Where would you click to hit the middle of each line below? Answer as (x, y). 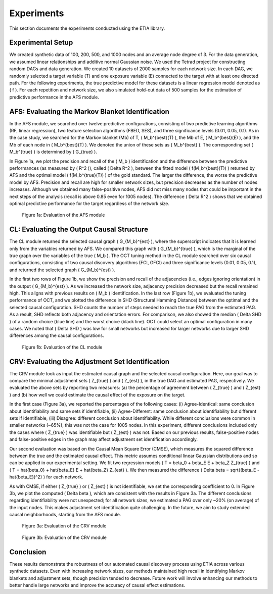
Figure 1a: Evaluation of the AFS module (63, 215)
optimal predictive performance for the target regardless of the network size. (89, 204)
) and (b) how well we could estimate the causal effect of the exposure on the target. (97, 394)
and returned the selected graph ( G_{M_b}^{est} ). (62, 270)
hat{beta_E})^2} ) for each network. (46, 477)
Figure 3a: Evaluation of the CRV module (64, 526)
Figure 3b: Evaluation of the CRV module (64, 537)
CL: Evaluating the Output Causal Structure (79, 230)
